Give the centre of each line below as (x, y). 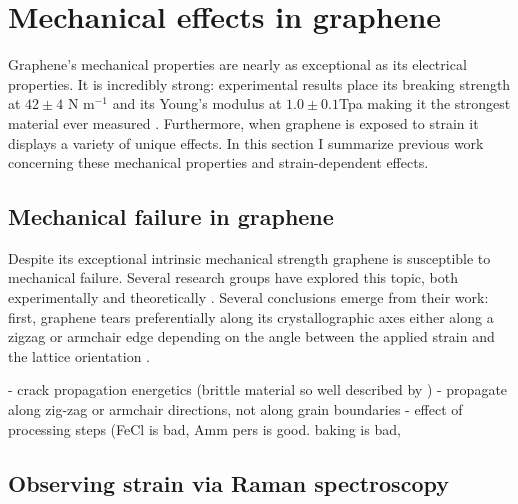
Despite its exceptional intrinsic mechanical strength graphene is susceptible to (249, 257)
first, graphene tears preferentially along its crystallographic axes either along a (251, 316)
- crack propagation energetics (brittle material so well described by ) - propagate (258, 389)
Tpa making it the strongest (424, 103)
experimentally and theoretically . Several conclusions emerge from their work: (248, 297)
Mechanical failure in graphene (171, 216)
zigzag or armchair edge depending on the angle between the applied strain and (251, 336)
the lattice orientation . (79, 355)
